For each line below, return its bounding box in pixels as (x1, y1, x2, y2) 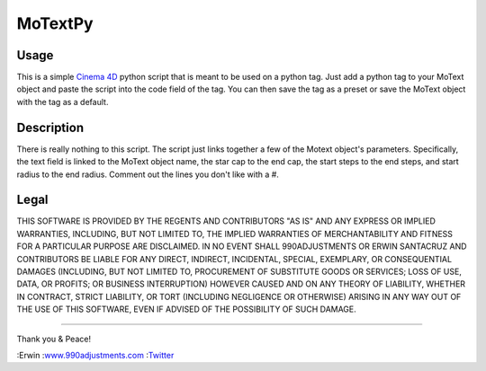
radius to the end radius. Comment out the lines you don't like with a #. (16, 169, 279, 180)
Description (16, 119, 85, 135)
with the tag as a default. (16, 96, 109, 107)
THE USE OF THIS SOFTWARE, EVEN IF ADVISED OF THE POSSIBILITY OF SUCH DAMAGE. (16, 304, 357, 314)
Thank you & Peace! (16, 333, 92, 344)
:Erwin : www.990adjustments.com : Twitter (16, 349, 175, 360)
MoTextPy (16, 13, 94, 33)
